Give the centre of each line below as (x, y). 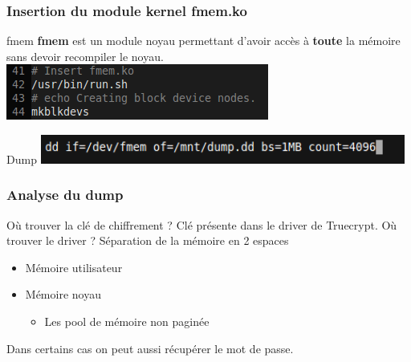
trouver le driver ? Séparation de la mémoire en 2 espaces (148, 240)
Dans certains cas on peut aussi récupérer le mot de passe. (150, 348)
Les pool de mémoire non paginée (127, 321)
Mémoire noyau (63, 294)
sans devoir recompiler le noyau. (85, 56)
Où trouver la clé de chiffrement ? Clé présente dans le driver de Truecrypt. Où (202, 224)
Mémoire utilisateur (74, 267)
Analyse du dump (65, 195)
